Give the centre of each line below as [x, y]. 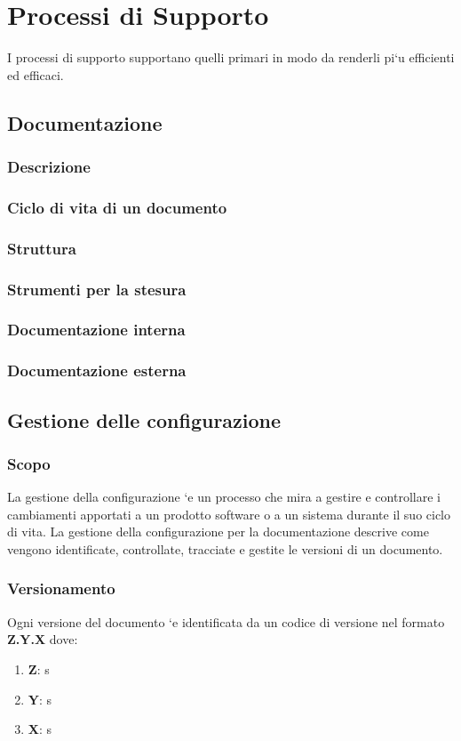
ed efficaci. [36, 74]
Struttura [42, 248]
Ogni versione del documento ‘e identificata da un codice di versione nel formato [226, 621]
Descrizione [49, 167]
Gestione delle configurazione [144, 419]
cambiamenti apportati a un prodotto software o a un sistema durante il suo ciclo [229, 514]
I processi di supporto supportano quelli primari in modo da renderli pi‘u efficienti [231, 57]
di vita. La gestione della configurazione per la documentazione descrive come [218, 532]
